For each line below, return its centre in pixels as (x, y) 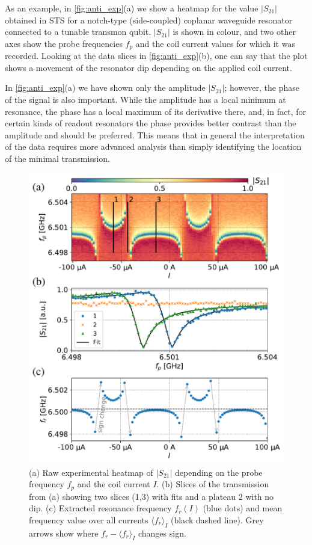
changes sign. (162, 533)
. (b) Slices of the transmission (213, 484)
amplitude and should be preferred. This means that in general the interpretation (155, 134)
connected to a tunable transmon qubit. (78, 32)
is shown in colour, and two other (234, 32)
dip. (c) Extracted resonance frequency (100, 508)
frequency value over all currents (89, 519)
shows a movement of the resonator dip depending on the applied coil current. (148, 67)
